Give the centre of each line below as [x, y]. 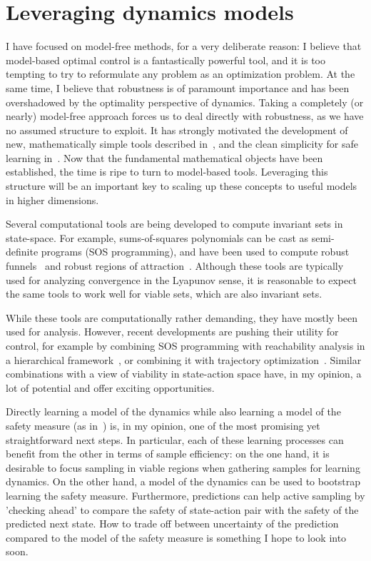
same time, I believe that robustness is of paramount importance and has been [178, 87]
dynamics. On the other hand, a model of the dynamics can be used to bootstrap [183, 481]
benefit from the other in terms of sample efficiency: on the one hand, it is [168, 454]
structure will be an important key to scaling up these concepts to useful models [182, 186]
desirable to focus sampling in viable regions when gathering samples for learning [183, 467]
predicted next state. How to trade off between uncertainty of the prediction [172, 524]
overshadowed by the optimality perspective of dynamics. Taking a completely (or [185, 102]
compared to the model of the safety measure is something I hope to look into [176, 537]
